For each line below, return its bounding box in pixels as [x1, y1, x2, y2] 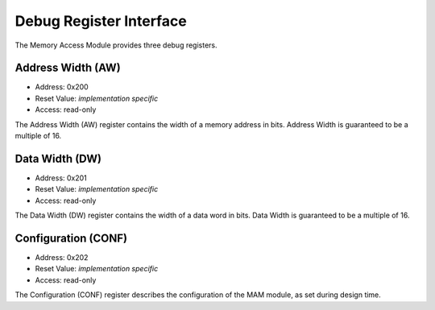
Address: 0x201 [35, 173, 88, 183]
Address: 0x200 [35, 82, 89, 92]
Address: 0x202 [35, 253, 89, 262]
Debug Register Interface [14, 12, 187, 30]
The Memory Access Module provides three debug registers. [14, 40, 217, 50]
